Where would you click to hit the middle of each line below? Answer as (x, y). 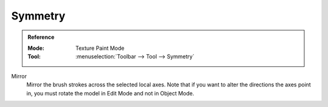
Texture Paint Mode (100, 48)
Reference (41, 37)
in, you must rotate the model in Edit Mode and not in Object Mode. (110, 93)
